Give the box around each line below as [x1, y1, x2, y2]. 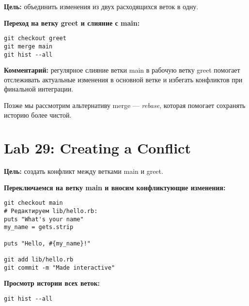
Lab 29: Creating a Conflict [4, 138, 191, 158]
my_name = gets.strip [4, 224, 74, 231]
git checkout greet [4, 35, 66, 42]
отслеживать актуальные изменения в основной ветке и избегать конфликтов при [4, 74, 243, 84]
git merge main [4, 43, 53, 50]
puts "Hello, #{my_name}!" [4, 240, 91, 247]
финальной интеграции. [4, 84, 74, 94]
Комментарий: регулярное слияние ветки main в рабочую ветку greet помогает [4, 65, 240, 75]
